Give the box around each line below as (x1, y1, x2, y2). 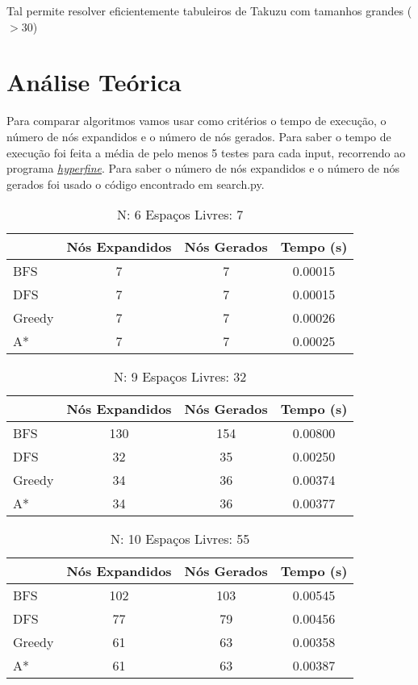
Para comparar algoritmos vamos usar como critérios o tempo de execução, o (6, 112, 387, 129)
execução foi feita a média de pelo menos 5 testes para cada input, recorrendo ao (6, 144, 406, 161)
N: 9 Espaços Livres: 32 (114, 367, 247, 386)
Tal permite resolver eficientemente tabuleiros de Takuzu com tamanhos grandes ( (6, 2, 412, 19)
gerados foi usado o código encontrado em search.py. (6, 175, 265, 192)
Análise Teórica (6, 65, 182, 98)
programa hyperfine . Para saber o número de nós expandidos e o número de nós (6, 160, 399, 177)
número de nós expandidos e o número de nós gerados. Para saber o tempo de (6, 127, 391, 144)
